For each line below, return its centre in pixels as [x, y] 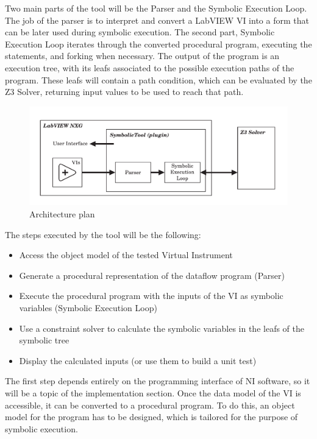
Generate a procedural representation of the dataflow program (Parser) [152, 275]
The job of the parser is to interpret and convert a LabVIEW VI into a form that [157, 20]
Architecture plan [62, 214]
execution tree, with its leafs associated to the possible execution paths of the [150, 67]
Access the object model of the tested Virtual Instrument [126, 255]
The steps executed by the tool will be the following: [103, 234]
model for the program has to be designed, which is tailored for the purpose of [151, 417]
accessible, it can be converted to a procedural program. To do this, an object [150, 405]
